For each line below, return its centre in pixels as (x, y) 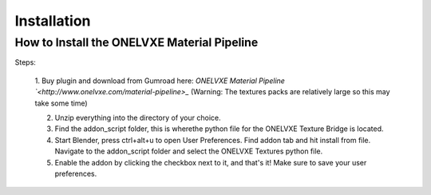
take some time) (61, 103)
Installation (53, 21)
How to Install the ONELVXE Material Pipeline (136, 42)
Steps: (25, 62)
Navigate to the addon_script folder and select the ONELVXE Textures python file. (189, 151)
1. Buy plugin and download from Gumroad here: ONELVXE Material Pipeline (160, 81)
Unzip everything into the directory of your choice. (138, 117)
